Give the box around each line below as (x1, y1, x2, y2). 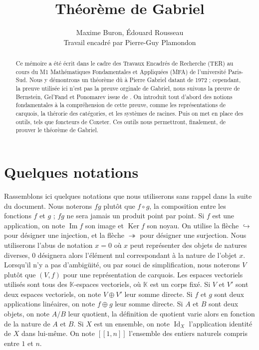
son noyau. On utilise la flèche (147, 220, 239, 230)
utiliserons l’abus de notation (4, 239, 93, 250)
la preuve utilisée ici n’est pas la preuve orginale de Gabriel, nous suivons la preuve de (15, 84, 240, 93)
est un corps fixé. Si (150, 279, 211, 289)
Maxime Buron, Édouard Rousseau (76, 27, 184, 38)
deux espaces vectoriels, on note (4, 288, 101, 299)
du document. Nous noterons (4, 200, 92, 211)
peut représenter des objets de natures (130, 239, 247, 250)
